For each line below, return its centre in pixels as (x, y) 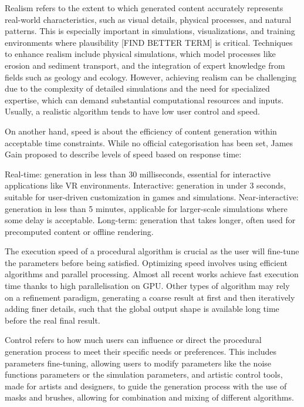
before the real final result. (53, 320)
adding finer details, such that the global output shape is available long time (142, 309)
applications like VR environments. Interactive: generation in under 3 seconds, (145, 185)
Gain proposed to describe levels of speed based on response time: (123, 154)
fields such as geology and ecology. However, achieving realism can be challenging (151, 77)
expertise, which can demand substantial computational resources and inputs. (144, 100)
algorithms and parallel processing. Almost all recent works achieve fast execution (152, 274)
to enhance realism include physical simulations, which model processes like (140, 54)
